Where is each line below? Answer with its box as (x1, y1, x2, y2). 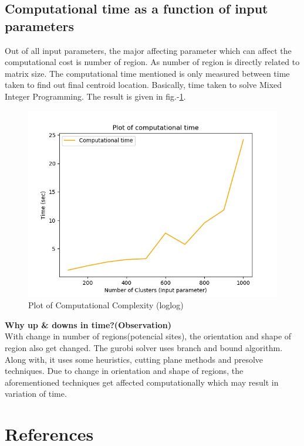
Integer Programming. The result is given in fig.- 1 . (5, 90, 186, 102)
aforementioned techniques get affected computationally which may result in (5, 376, 279, 388)
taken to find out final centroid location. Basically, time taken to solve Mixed (5, 79, 282, 91)
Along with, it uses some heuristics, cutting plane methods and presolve (5, 353, 264, 365)
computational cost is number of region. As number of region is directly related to (5, 56, 300, 68)
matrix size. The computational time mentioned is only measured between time (5, 67, 290, 79)
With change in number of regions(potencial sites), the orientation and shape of (5, 330, 292, 342)
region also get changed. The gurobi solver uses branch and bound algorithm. (5, 341, 283, 353)
